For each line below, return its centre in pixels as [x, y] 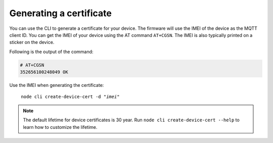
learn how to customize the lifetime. [60, 127]
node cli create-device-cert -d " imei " [70, 97]
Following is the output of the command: [51, 52]
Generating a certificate [61, 13]
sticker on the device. [32, 42]
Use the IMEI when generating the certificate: [57, 85]
